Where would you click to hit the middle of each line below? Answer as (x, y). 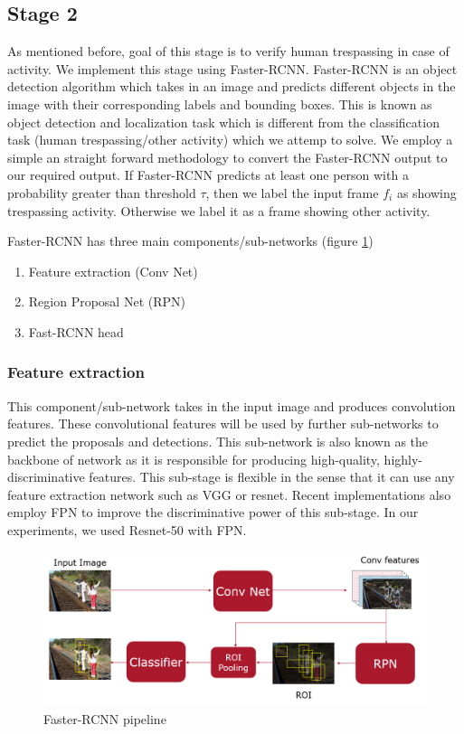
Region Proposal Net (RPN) (107, 301)
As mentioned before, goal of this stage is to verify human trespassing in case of (228, 51)
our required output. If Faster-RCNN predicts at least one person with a (208, 175)
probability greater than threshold (102, 192)
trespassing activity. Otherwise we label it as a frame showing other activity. (219, 210)
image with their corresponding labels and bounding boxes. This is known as (220, 104)
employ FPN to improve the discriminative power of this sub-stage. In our (213, 512)
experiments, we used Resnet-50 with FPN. (127, 529)
